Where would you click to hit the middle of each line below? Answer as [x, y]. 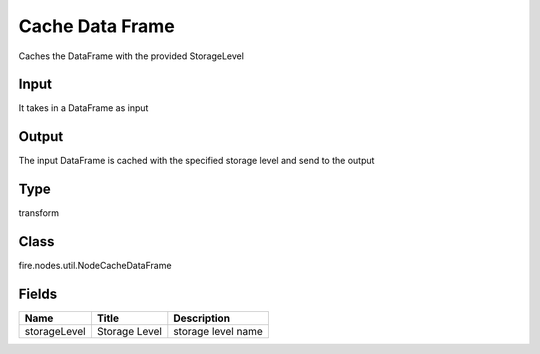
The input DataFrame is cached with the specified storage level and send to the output [196, 161]
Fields [38, 293]
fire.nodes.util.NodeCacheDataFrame [95, 266]
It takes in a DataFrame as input [83, 108]
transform [39, 213]
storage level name [218, 332]
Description [201, 318]
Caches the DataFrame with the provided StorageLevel [131, 56]
